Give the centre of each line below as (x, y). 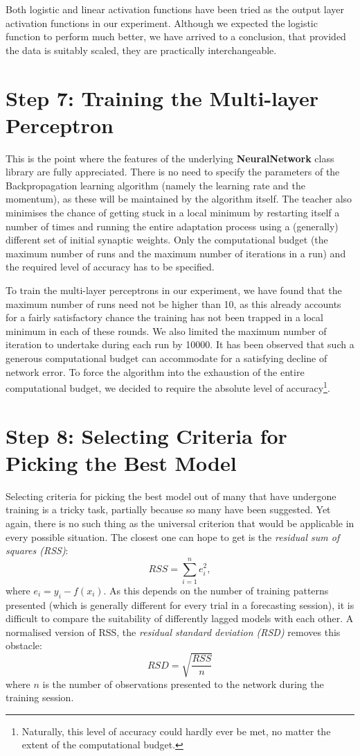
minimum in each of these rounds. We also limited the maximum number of (166, 330)
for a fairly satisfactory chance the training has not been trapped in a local (164, 317)
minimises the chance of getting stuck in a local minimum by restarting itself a (173, 213)
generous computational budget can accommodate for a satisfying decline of (166, 358)
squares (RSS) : (37, 550)
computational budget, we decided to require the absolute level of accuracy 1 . (168, 387)
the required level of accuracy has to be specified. (110, 267)
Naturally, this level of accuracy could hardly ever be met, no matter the (176, 731)
